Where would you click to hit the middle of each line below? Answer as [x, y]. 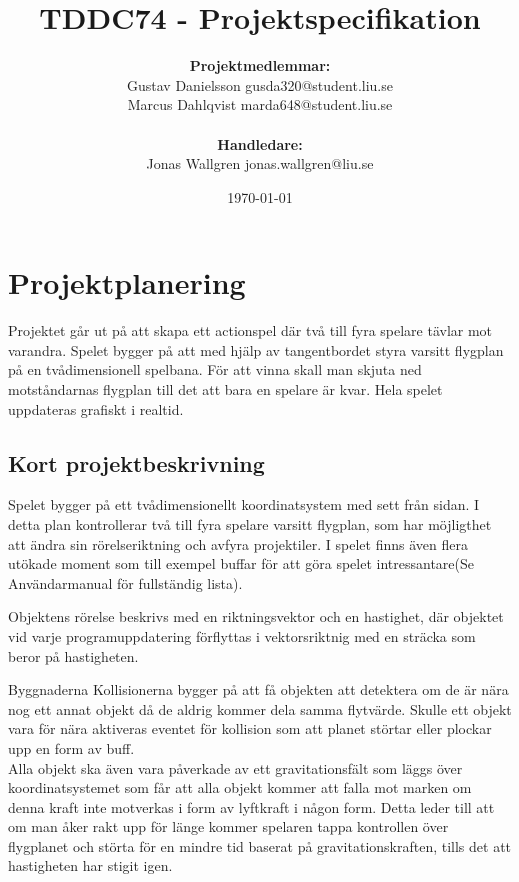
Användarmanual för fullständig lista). [125, 582]
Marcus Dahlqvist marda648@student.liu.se [260, 104]
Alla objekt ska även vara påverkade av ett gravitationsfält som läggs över [235, 767]
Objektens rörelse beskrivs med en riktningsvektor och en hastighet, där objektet [256, 616]
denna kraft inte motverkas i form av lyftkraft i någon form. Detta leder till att [251, 806]
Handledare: [260, 143]
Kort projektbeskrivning [136, 462]
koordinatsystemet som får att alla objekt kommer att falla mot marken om [240, 787]
